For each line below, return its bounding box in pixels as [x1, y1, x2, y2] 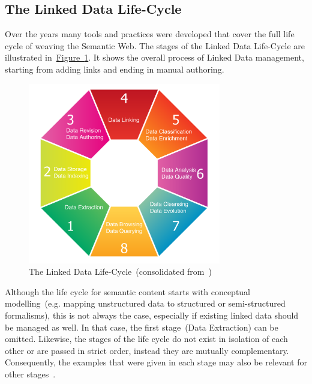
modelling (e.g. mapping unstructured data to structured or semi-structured [5, 297, 286, 310]
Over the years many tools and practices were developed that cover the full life [5, 28, 295, 40]
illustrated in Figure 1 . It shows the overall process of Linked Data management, [5, 51, 304, 64]
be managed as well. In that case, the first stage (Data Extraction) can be [5, 320, 278, 333]
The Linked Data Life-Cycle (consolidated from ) [29, 265, 212, 278]
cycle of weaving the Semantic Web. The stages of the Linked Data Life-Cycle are [5, 39, 305, 52]
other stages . [5, 367, 56, 380]
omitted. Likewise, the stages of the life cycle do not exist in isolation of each [5, 332, 288, 345]
